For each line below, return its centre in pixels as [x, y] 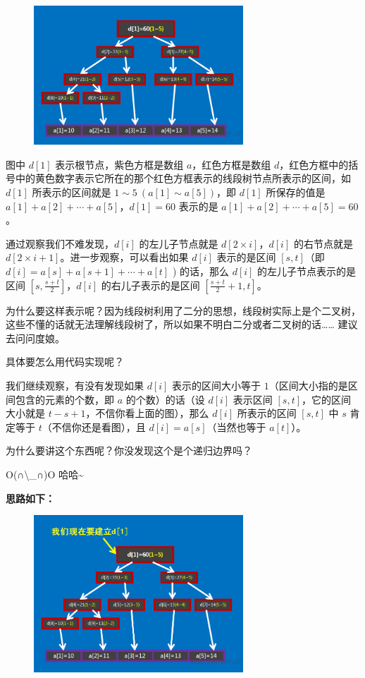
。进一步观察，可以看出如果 [124, 257]
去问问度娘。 [35, 338]
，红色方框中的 [314, 164]
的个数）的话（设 [165, 399]
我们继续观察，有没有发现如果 [75, 385]
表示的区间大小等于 [217, 385]
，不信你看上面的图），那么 [147, 413]
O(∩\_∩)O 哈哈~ [45, 474]
